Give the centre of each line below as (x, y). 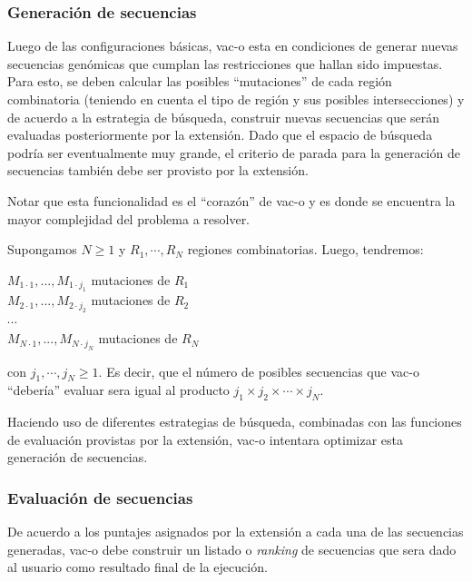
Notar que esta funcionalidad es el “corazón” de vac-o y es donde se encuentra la (231, 200)
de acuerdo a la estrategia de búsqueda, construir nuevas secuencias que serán (223, 117)
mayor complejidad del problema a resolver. (129, 218)
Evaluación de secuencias (100, 497)
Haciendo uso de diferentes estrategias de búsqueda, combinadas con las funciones (235, 422)
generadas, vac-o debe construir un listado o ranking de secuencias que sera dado (232, 549)
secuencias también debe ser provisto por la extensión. (158, 170)
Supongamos (42, 249)
